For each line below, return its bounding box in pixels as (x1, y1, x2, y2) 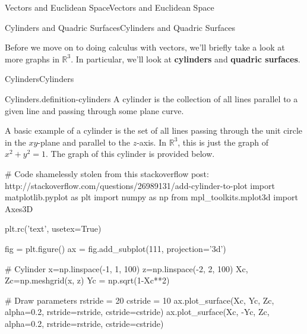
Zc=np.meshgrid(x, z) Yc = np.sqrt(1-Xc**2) (5, 274, 170, 286)
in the (5, 136, 26, 148)
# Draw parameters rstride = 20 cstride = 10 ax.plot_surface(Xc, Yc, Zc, (5, 294, 274, 306)
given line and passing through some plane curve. (5, 104, 184, 116)
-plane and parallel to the (37, 136, 130, 148)
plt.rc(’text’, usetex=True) (5, 222, 102, 235)
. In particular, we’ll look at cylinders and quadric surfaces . (71, 52, 300, 65)
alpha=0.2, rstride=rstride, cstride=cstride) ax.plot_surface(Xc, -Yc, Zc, (5, 305, 270, 318)
